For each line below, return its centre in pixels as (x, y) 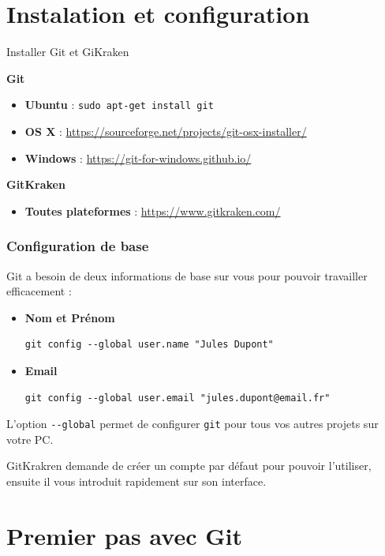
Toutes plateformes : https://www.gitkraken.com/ (153, 210)
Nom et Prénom (70, 317)
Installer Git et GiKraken (68, 52)
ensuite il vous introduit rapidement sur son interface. (136, 481)
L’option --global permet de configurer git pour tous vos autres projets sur (192, 424)
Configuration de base (78, 246)
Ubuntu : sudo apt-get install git (119, 105)
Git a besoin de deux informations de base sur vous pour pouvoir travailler (187, 275)
